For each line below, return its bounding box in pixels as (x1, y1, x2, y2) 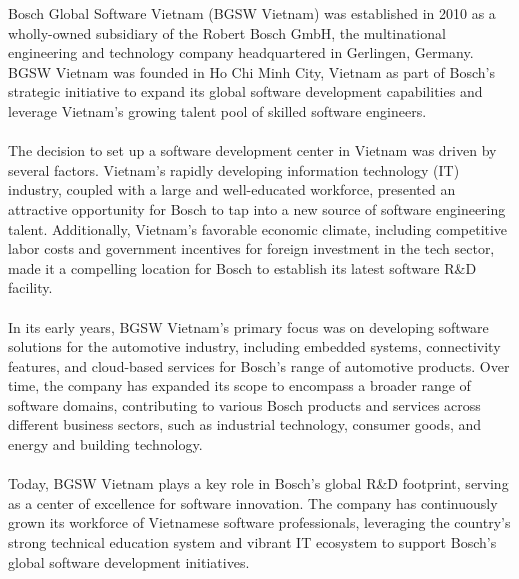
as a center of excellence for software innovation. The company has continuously (8, 492, 498, 513)
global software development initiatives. (8, 551, 250, 572)
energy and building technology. (8, 434, 203, 455)
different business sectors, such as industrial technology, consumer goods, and (8, 414, 482, 435)
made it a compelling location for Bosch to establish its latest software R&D (8, 257, 477, 278)
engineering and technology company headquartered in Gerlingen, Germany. (8, 42, 474, 63)
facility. (8, 277, 53, 298)
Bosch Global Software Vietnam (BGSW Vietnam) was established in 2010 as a (8, 3, 496, 23)
